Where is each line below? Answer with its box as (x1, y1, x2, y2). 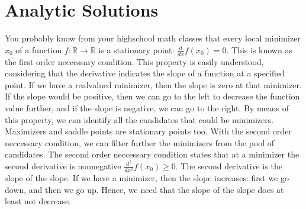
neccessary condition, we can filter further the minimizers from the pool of (5, 136, 275, 149)
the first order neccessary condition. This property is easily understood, (5, 55, 264, 67)
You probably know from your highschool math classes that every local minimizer (5, 32, 301, 44)
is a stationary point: (98, 43, 175, 56)
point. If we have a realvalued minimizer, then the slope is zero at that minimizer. (5, 78, 302, 91)
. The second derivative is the (175, 159, 282, 172)
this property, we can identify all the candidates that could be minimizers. (5, 113, 274, 126)
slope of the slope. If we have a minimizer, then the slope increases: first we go (5, 172, 289, 184)
